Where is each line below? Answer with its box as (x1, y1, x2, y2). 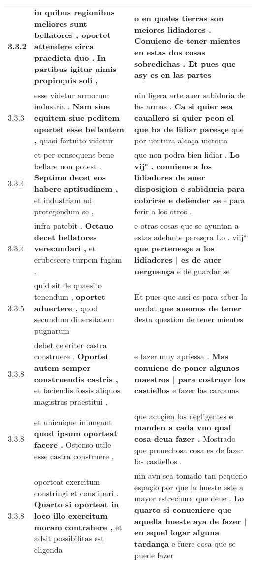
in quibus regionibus (34, 6, 115, 18)
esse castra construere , (34, 450, 114, 461)
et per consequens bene (34, 149, 114, 160)
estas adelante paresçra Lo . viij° (134, 231, 247, 243)
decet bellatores (34, 231, 97, 243)
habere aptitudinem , (34, 183, 118, 194)
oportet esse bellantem (34, 123, 124, 135)
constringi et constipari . (34, 487, 119, 498)
